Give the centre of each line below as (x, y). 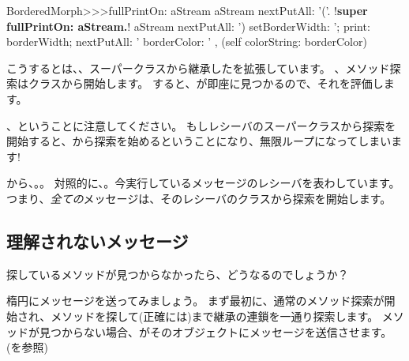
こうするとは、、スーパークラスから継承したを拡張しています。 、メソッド (198, 68)
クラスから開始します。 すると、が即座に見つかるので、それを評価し (206, 83)
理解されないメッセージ (98, 241)
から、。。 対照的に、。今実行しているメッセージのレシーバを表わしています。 (203, 183)
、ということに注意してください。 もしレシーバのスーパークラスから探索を (201, 125)
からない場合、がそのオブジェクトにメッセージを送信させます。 (227, 331)
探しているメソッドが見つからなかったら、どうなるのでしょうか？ (178, 274)
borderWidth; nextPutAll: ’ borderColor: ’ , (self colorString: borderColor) (187, 41)
